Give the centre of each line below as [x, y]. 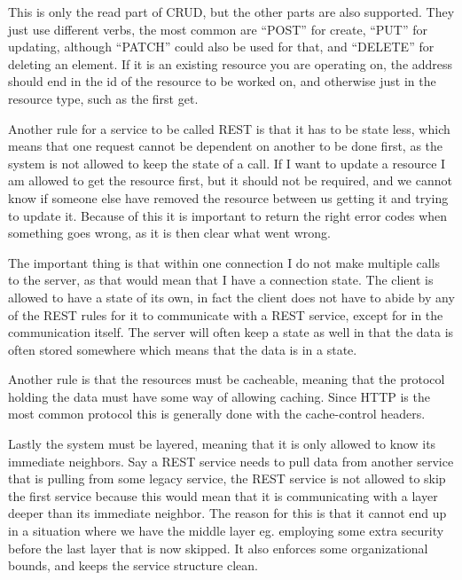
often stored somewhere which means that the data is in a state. [183, 349]
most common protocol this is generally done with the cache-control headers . [217, 414]
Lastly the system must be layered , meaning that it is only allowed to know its [222, 444]
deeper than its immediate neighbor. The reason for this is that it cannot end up [227, 513]
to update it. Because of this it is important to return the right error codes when [228, 215]
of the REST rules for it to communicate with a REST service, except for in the [226, 314]
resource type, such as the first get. [103, 98]
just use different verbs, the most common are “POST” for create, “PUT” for [218, 29]
